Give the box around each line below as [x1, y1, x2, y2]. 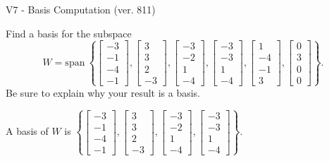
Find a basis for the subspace [6, 25, 132, 40]
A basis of [6, 124, 49, 138]
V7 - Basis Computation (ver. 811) [6, 2, 156, 16]
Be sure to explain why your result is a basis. [6, 85, 201, 100]
